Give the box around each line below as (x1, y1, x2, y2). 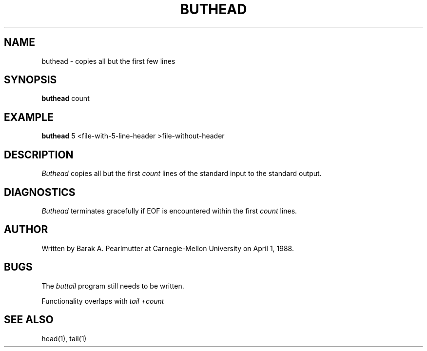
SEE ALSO (4, 313, 54, 326)
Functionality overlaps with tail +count (41, 296, 164, 305)
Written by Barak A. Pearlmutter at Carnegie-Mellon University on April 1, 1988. (41, 244, 294, 253)
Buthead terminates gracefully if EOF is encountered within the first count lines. (41, 206, 297, 215)
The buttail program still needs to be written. (41, 281, 184, 290)
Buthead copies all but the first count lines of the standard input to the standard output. (41, 169, 322, 178)
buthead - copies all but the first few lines (41, 57, 175, 65)
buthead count (41, 94, 90, 103)
